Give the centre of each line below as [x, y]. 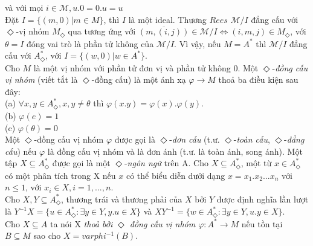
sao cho [47, 235]
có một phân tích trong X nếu [60, 175]
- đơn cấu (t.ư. [195, 139]
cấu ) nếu [21, 151]
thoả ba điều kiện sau [258, 79]
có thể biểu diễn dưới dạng [176, 175]
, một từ [256, 163]
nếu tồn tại [262, 223]
